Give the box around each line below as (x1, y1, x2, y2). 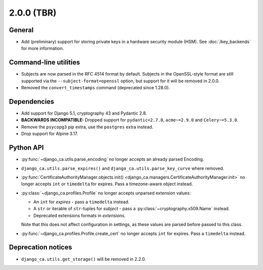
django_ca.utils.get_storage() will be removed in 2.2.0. (21, 256, 146, 262)
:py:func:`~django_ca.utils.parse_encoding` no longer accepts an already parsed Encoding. (21, 156, 204, 162)
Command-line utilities (9, 58, 80, 67)
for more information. (21, 45, 64, 51)
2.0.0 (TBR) (9, 7, 56, 18)
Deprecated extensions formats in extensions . (33, 212, 126, 218)
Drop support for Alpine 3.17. (21, 131, 78, 136)
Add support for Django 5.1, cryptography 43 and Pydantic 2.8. (21, 110, 147, 116)
